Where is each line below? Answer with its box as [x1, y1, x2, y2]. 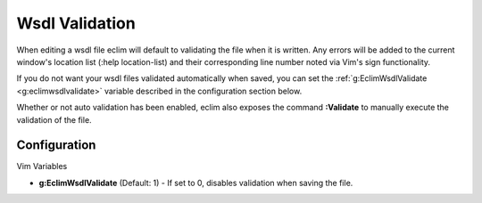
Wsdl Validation [16, 13, 136, 33]
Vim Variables [16, 161, 68, 172]
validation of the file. [16, 114, 93, 125]
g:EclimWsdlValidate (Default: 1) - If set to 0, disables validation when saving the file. [38, 177, 353, 188]
